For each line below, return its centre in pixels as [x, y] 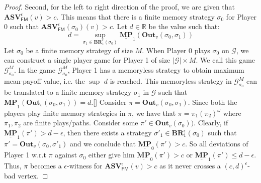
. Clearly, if [211, 123]
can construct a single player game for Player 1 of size [87, 60]
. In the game [35, 69]
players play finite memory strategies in [65, 113]
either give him [111, 155]
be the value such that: [184, 26]
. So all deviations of [217, 144]
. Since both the [212, 102]
